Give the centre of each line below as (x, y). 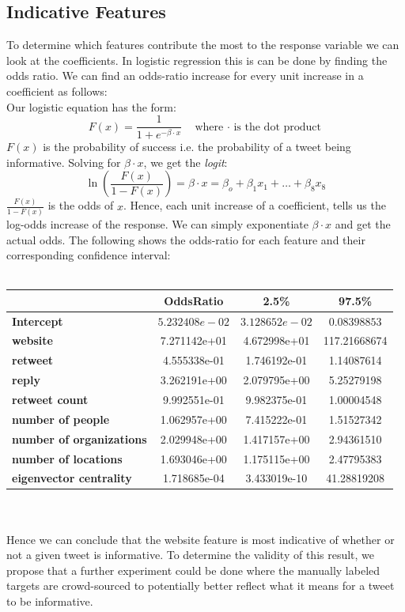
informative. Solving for (64, 162)
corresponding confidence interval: (89, 255)
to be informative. (50, 601)
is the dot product (277, 127)
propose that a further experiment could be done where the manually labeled (193, 570)
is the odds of (81, 205)
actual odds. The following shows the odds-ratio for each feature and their (186, 239)
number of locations (67, 458)
